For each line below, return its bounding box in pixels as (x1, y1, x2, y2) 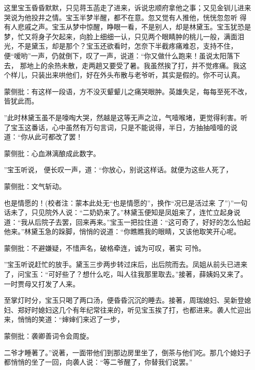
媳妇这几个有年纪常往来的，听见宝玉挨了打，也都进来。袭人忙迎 (38, 304, 244, 315)
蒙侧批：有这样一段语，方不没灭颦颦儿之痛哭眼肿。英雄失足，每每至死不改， (4, 86, 251, 96)
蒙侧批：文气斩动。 (4, 181, 66, 191)
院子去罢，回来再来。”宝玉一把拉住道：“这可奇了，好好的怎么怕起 (41, 216, 251, 227)
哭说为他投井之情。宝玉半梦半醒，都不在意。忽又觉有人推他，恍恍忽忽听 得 (4, 12, 247, 22)
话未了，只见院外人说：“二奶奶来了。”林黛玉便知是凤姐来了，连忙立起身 (4, 207, 234, 217)
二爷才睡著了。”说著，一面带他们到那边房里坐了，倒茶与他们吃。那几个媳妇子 (4, 347, 251, 357)
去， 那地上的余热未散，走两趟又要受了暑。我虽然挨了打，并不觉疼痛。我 (4, 60, 240, 70)
